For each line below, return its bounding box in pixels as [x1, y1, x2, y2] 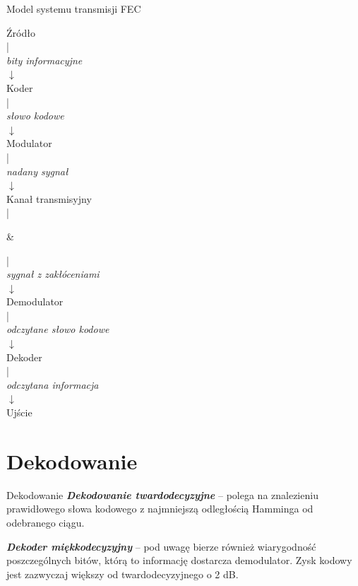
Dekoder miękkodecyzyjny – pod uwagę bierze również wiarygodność [6, 539, 316, 553]
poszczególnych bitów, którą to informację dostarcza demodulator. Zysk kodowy [6, 553, 352, 568]
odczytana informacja [6, 377, 99, 392]
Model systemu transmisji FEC [6, 1, 141, 16]
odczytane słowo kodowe [6, 322, 109, 336]
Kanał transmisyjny [6, 191, 92, 206]
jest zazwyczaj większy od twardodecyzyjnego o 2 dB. [6, 566, 239, 581]
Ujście [6, 405, 32, 420]
